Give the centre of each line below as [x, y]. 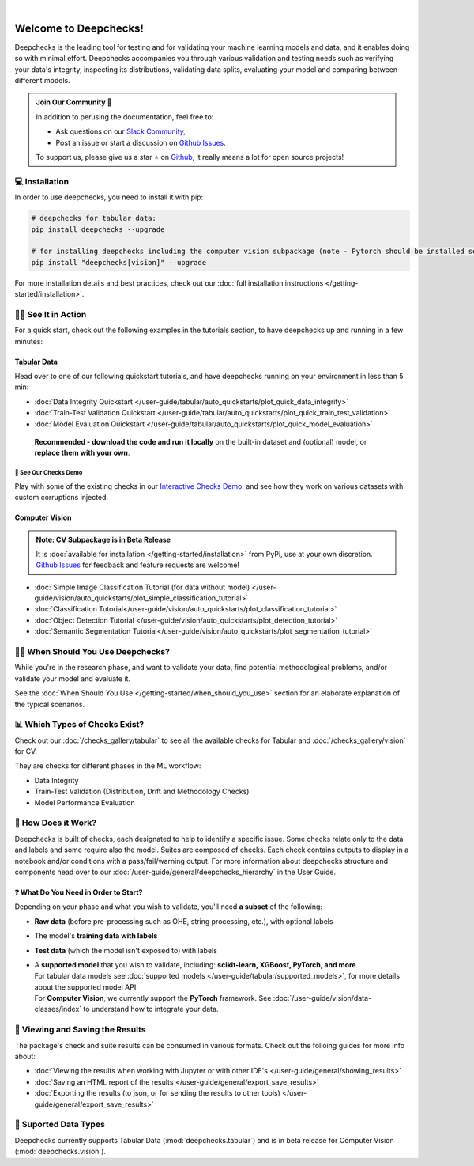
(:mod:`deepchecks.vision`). [60, 1152]
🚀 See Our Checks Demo [49, 473]
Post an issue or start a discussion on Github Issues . [141, 142]
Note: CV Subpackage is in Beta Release [103, 539]
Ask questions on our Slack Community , [120, 131]
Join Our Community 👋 [74, 102]
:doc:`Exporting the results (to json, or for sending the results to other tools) [157, 1093]
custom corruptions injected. [62, 498]
